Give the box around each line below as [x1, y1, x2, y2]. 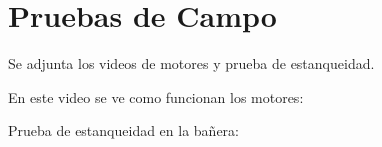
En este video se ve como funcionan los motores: [8, 86, 304, 107]
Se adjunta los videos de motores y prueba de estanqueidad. [8, 53, 375, 74]
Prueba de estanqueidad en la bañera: [8, 120, 239, 141]
